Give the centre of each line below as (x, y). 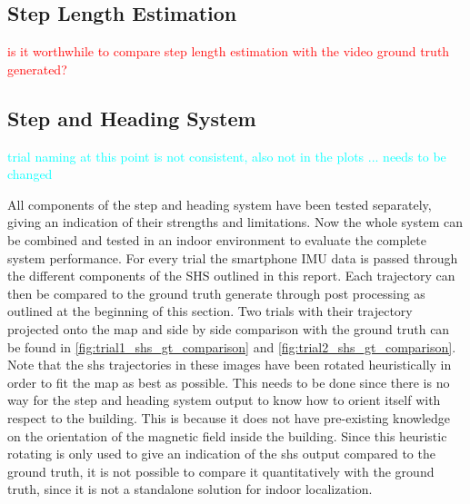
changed (30, 174)
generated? (37, 69)
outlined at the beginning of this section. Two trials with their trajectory (210, 311)
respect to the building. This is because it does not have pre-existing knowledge (229, 417)
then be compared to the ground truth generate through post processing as (216, 293)
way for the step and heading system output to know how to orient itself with (224, 400)
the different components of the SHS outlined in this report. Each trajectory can (231, 276)
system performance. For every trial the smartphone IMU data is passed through (233, 257)
